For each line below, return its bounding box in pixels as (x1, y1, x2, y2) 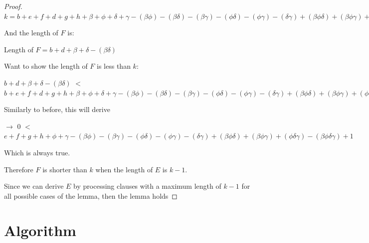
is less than (97, 61, 131, 71)
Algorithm (4, 220, 76, 240)
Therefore (4, 164, 33, 174)
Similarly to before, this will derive (4, 104, 110, 115)
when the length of (95, 164, 153, 174)
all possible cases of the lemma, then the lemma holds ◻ (4, 190, 178, 201)
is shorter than (42, 164, 87, 174)
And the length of (4, 27, 58, 38)
